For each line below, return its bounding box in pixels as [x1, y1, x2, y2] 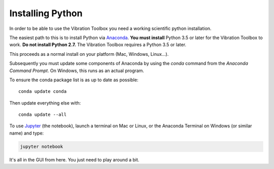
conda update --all [18, 112, 67, 118]
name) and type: [9, 130, 44, 136]
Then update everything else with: [9, 99, 81, 106]
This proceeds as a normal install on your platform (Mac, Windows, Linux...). [9, 51, 169, 57]
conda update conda [18, 89, 67, 94]
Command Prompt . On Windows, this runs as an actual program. [9, 67, 145, 74]
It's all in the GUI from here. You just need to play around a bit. [9, 156, 140, 162]
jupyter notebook [20, 144, 63, 149]
